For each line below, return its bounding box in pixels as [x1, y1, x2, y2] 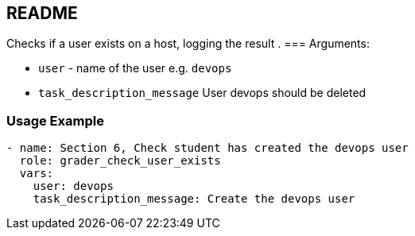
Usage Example [6, 112, 104, 129]
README [6, 3, 78, 23]
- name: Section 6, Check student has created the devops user [6, 141, 409, 155]
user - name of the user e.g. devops [38, 61, 232, 75]
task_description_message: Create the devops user [33, 192, 355, 206]
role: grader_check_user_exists [19, 154, 221, 168]
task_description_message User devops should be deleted [38, 86, 367, 100]
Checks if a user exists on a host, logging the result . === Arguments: [6, 37, 370, 51]
